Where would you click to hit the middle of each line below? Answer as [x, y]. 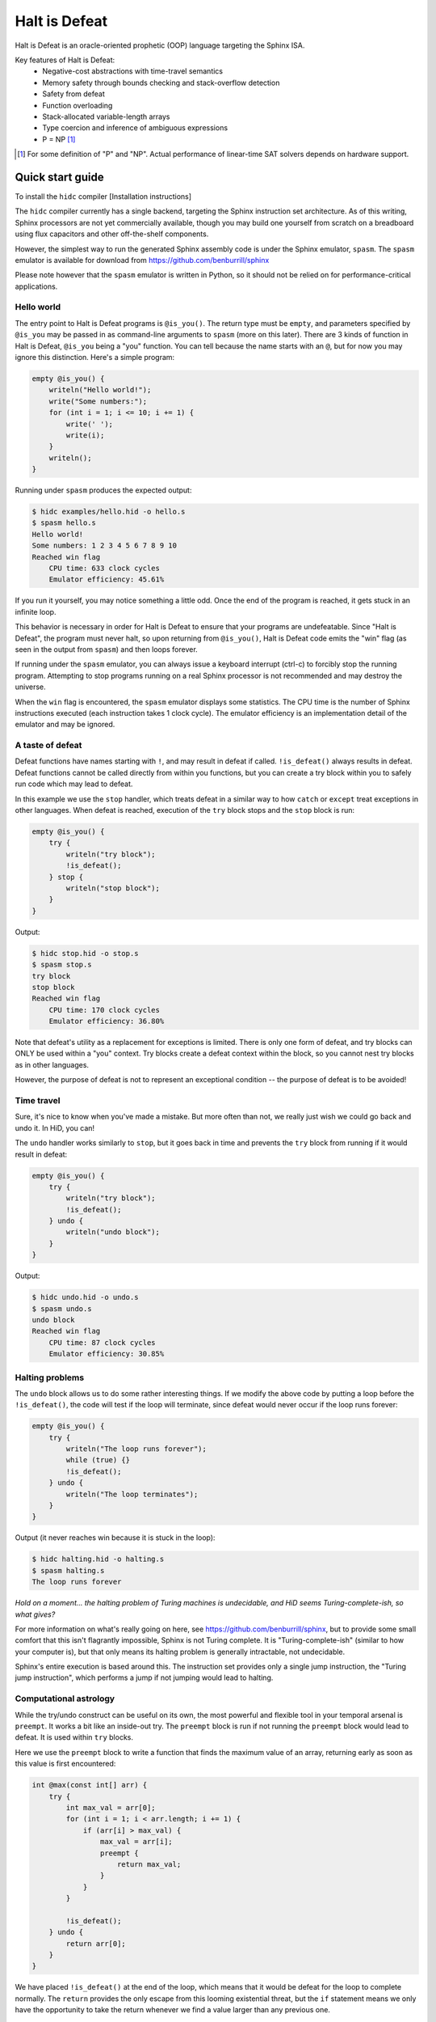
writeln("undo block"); [113, 1232]
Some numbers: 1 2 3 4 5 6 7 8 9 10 [105, 546]
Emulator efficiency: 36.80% [107, 1022]
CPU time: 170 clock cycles [105, 1010]
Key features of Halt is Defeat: [65, 60]
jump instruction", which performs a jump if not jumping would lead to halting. [144, 1677]
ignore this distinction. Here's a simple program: [95, 357]
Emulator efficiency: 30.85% [107, 1354]
